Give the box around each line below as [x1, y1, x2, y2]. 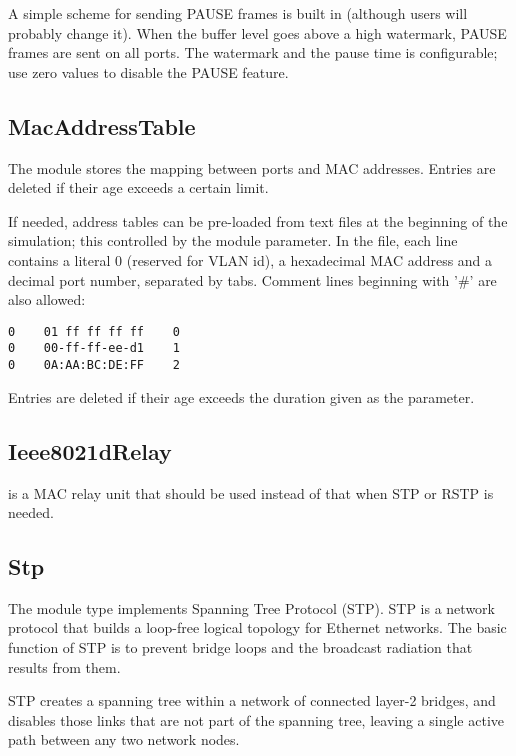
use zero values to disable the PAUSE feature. [8, 61, 289, 82]
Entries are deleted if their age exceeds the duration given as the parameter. [8, 386, 475, 407]
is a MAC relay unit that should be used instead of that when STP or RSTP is [8, 482, 494, 503]
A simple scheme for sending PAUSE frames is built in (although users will [8, 3, 468, 23]
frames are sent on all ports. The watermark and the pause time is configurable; [8, 42, 498, 63]
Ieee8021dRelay [8, 435, 172, 466]
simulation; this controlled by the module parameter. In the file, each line [8, 230, 458, 251]
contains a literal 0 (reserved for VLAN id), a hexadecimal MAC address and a [8, 249, 493, 270]
